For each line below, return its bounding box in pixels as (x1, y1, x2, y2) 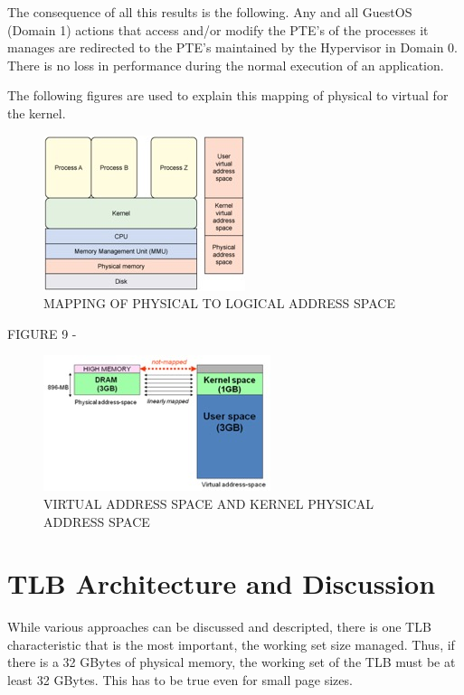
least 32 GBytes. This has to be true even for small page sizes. (7, 671, 353, 690)
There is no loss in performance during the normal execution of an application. (7, 55, 444, 74)
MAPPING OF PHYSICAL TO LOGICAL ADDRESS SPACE (43, 294, 395, 313)
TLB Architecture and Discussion (7, 565, 436, 602)
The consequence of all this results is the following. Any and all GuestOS (7, 3, 412, 21)
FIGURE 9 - (7, 324, 77, 343)
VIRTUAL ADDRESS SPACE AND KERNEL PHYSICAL (43, 493, 374, 512)
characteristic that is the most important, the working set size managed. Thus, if (7, 634, 455, 653)
